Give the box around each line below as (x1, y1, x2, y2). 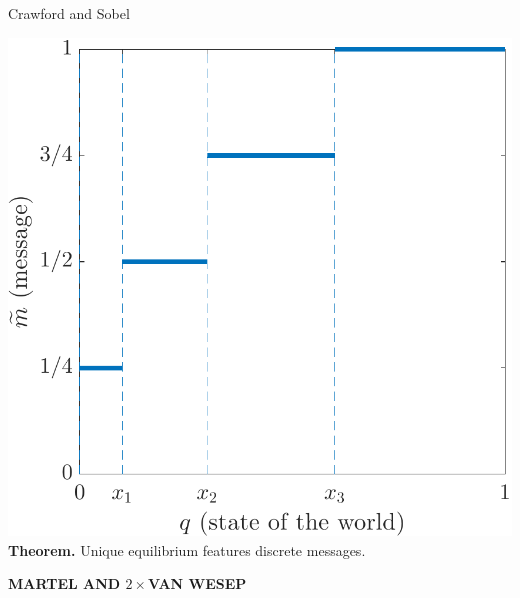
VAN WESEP (148, 573, 247, 594)
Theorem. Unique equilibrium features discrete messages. (8, 539, 366, 560)
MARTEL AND (8, 573, 121, 594)
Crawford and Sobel (8, 3, 130, 23)
